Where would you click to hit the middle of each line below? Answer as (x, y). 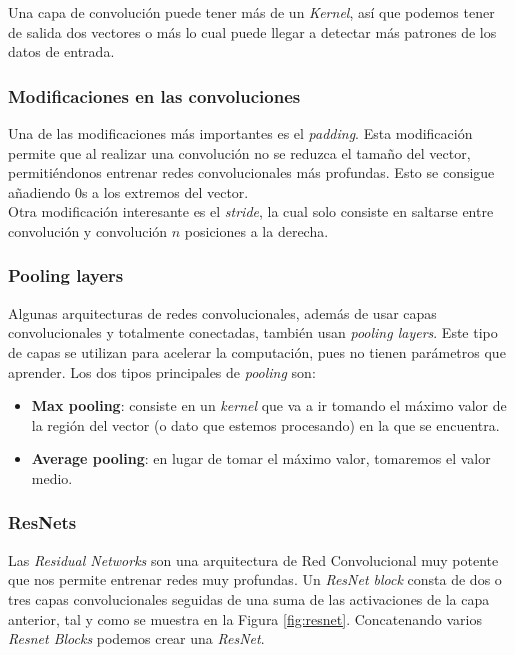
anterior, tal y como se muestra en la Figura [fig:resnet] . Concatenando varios (245, 618)
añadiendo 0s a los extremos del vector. (128, 191)
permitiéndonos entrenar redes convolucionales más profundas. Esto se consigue (251, 172)
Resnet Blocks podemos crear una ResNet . (136, 638)
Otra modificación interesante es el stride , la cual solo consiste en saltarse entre (251, 211)
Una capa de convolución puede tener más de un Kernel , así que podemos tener (251, 12)
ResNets (42, 522)
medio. (52, 477)
